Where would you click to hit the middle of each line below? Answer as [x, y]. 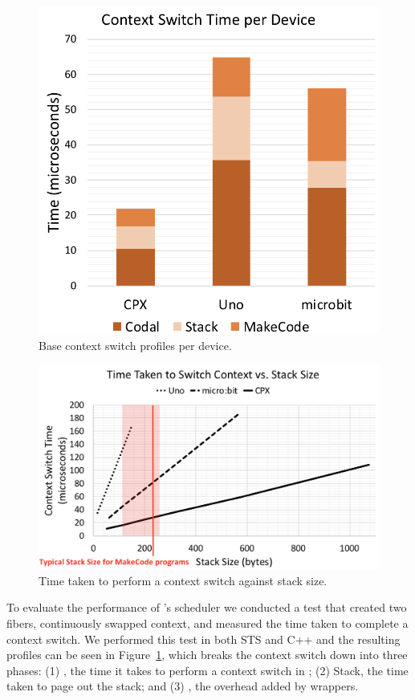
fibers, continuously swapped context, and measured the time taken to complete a [207, 623]
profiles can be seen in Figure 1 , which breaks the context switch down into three [207, 655]
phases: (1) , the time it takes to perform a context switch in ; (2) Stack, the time [207, 670]
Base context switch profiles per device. [135, 345]
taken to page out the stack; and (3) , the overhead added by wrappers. [183, 686]
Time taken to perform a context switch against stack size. [183, 580]
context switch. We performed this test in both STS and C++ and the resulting [203, 639]
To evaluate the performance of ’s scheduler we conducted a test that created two [207, 607]
